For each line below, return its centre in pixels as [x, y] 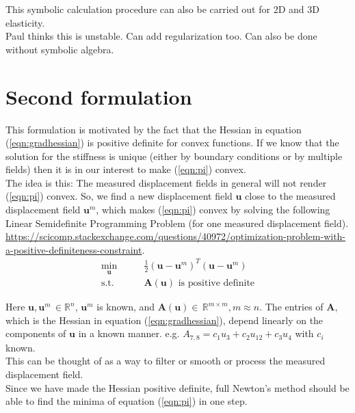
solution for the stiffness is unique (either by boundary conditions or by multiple [174, 156]
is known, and [126, 307]
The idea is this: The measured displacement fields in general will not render [166, 182]
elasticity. [25, 22]
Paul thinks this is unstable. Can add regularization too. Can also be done [161, 36]
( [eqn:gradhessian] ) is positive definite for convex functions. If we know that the [172, 143]
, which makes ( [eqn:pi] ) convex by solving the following [213, 210]
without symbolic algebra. [60, 49]
